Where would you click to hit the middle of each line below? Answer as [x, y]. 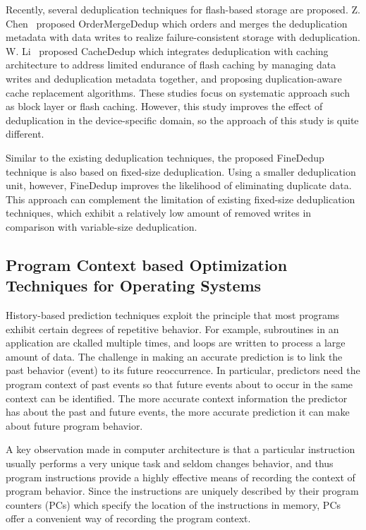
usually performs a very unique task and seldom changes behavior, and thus [170, 463]
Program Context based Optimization [147, 264]
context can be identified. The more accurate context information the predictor [177, 398]
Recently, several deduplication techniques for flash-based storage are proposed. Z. [183, 9]
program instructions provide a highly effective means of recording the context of [181, 477]
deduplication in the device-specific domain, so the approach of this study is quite [182, 120]
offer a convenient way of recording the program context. [128, 518]
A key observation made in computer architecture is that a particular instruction [181, 449]
